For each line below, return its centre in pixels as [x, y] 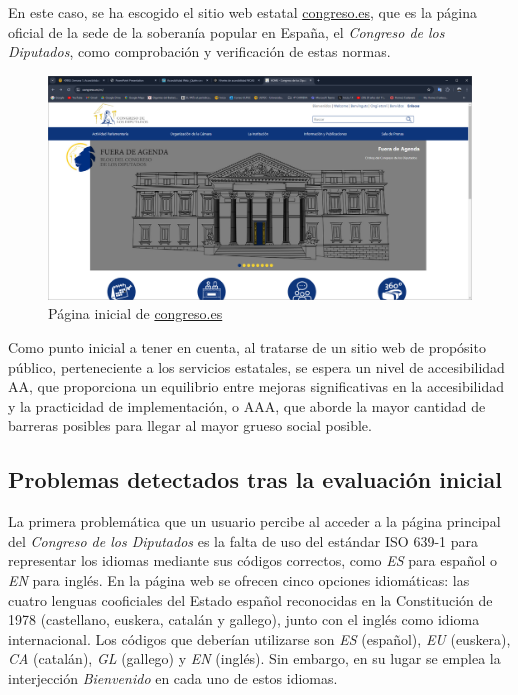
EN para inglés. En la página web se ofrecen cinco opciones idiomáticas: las [239, 579]
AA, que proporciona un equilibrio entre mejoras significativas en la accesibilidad [256, 386]
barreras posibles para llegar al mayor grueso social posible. [190, 425]
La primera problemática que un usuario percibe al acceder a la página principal [254, 521]
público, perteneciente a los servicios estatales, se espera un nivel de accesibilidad [256, 366]
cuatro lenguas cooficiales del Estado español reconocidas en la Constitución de [250, 599]
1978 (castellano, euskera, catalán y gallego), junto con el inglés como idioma [244, 619]
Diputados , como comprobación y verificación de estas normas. [199, 51]
